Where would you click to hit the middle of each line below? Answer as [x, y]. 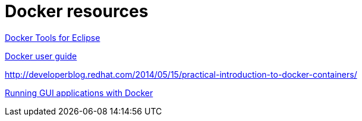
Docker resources [77, 11]
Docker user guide [41, 56]
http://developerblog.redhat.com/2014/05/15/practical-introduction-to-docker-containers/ [181, 74]
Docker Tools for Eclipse [53, 37]
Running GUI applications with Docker [79, 93]
